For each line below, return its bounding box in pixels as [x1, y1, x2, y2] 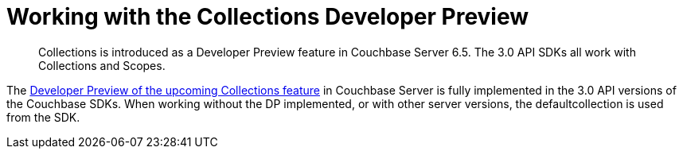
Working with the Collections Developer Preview [6, 3, 529, 30]
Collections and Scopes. [38, 58, 166, 72]
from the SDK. [6, 110, 80, 124]
